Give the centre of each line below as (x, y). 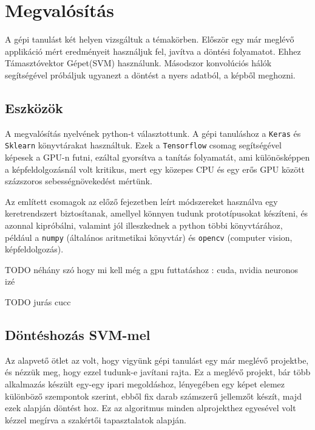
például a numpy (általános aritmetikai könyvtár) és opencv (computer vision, (149, 237)
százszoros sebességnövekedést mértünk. (79, 181)
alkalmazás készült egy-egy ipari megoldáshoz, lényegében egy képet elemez (145, 384)
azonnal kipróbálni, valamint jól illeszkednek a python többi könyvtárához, (144, 225)
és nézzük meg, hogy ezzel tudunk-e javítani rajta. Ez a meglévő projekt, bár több (158, 372)
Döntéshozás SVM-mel (78, 335)
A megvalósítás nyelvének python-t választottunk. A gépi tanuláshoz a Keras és (153, 133)
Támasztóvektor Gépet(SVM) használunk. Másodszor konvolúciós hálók (138, 63)
